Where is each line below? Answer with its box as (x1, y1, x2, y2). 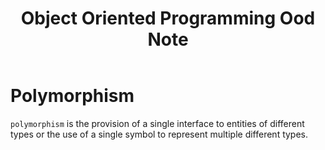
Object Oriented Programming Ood (20, 7, 316, 30)
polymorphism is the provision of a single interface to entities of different (10, 117, 305, 129)
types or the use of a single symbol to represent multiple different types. (10, 128, 309, 140)
